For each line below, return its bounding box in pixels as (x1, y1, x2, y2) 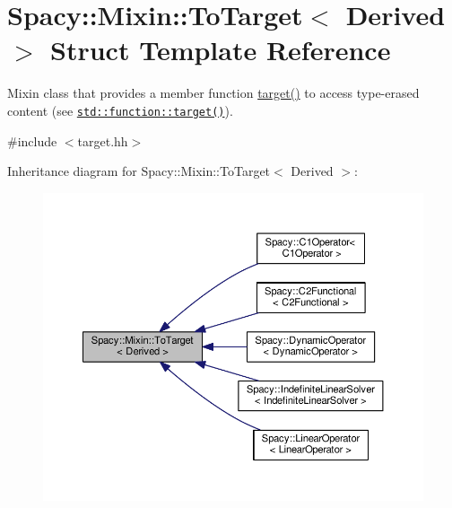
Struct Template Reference (50, 31, 391, 68)
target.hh (77, 131, 128, 150)
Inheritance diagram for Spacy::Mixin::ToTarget (7, 162, 271, 180)
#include (7, 131, 57, 150)
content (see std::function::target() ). (7, 101, 233, 119)
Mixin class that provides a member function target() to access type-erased (7, 83, 420, 102)
